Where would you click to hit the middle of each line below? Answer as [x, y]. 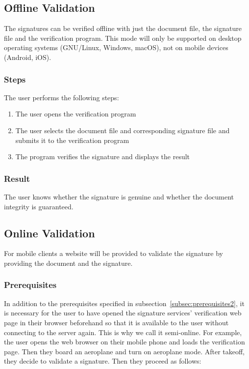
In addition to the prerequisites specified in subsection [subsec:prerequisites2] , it [124, 303]
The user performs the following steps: [62, 97]
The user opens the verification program [76, 114]
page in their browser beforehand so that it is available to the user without [116, 322]
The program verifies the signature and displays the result [103, 156]
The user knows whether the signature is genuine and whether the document [119, 196]
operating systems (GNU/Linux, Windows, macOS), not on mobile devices [116, 47]
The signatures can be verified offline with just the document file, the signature [123, 28]
